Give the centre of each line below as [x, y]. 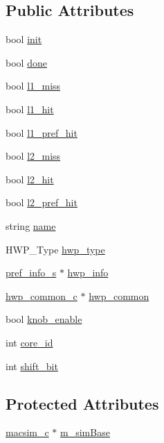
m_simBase [85, 432]
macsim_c [27, 432]
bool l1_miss [33, 86]
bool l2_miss [33, 156]
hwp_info [88, 273]
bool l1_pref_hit [42, 132]
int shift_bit [32, 366]
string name [31, 225]
